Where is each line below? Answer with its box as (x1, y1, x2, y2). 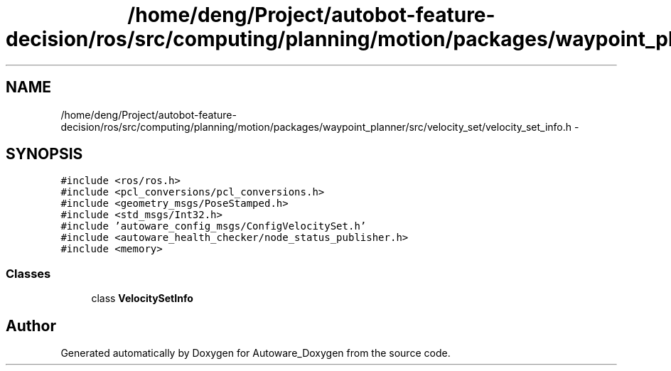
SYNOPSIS (6, 145, 83, 163)
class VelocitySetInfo (91, 292, 193, 305)
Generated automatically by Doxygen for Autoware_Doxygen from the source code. (60, 347, 451, 360)
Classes (6, 266, 51, 281)
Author (6, 316, 56, 335)
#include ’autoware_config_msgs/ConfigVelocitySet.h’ (60, 220, 367, 232)
